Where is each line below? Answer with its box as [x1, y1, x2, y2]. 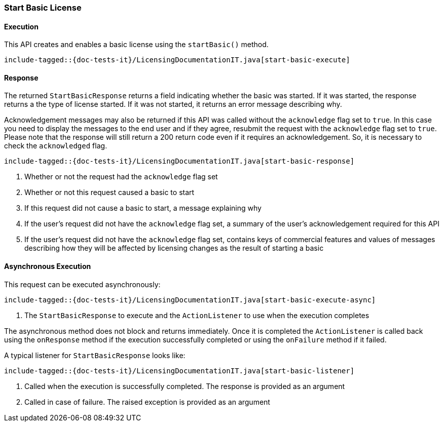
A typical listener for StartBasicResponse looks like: [4, 351, 186, 360]
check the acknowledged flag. [4, 141, 107, 150]
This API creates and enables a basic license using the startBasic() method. [4, 40, 269, 49]
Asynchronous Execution [4, 262, 91, 271]
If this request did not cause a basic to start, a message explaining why [24, 204, 262, 213]
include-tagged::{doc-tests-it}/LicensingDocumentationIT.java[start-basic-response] [4, 157, 355, 166]
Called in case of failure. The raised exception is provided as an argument [24, 397, 270, 406]
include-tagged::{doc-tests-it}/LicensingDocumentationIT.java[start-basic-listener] [4, 366, 355, 375]
